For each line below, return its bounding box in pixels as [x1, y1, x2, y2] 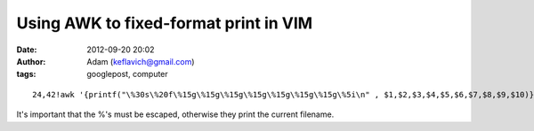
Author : [16, 56, 46, 66]
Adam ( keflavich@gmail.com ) [86, 56, 195, 66]
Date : [16, 44, 37, 55]
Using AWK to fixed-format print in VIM [16, 13, 313, 33]
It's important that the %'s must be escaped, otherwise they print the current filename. [16, 109, 335, 119]
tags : [16, 69, 36, 80]
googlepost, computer [86, 69, 168, 80]
